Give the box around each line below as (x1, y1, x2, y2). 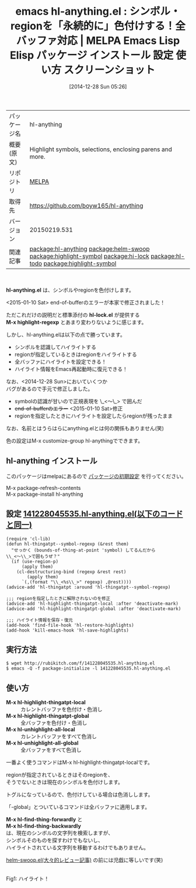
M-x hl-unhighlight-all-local (6, 726, 75, 733)
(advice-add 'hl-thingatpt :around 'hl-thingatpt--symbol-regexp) (6, 584, 171, 590)
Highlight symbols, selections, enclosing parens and (29, 145, 172, 153)
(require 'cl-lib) (6, 536, 51, 541)
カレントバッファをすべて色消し (20, 733, 97, 740)
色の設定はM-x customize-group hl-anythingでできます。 (6, 437, 143, 444)
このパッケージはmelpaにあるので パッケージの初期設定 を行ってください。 (6, 472, 187, 479)
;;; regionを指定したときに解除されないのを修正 (6, 595, 111, 601)
